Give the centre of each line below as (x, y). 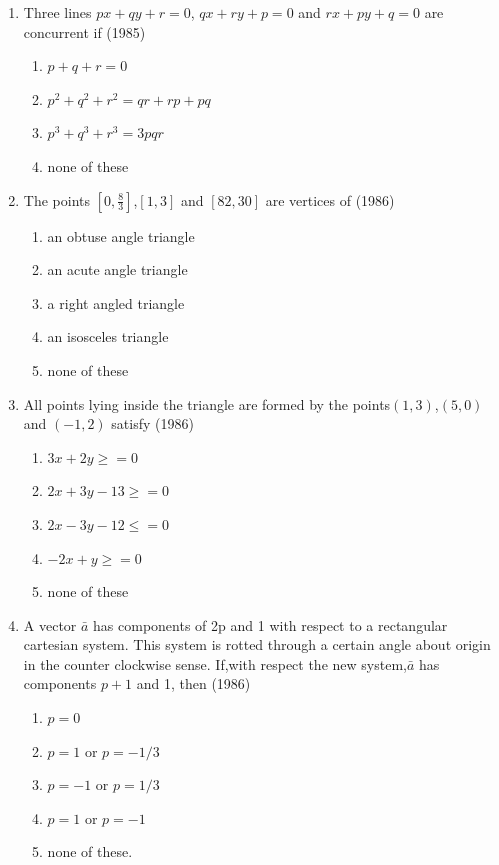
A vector (50, 624)
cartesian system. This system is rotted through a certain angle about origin (257, 644)
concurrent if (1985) (84, 31)
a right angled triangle (116, 302)
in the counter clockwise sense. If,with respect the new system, (215, 663)
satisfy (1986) (152, 423)
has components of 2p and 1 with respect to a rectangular (270, 624)
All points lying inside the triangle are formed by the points (207, 403)
